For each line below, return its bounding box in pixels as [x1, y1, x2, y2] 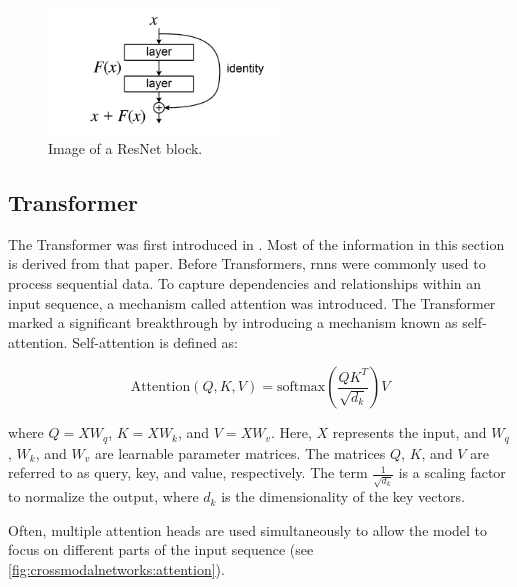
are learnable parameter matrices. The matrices [94, 442, 386, 463]
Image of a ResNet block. [48, 138, 203, 159]
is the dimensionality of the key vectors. [221, 486, 465, 507]
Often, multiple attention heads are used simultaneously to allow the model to [8, 519, 488, 540]
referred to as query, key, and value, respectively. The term [8, 462, 368, 483]
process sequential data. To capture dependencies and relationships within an [8, 273, 482, 293]
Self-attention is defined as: [72, 331, 239, 352]
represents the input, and [332, 422, 487, 443]
